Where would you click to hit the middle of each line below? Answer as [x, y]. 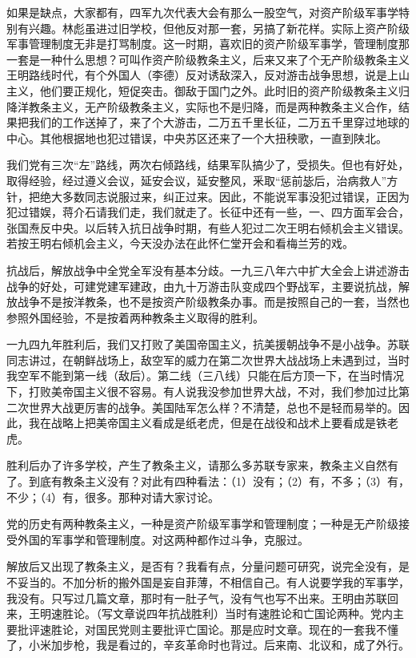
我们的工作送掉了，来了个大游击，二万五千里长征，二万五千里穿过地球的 [219, 122]
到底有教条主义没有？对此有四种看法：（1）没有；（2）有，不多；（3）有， [219, 481]
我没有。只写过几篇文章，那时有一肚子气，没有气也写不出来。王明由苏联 [197, 597]
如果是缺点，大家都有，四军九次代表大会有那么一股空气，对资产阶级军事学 [202, 12]
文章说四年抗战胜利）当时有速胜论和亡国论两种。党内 [252, 614]
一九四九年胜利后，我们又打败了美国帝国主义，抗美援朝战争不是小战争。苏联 [208, 344]
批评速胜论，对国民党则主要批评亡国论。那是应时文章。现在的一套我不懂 [208, 629]
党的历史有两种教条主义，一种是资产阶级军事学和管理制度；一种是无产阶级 [202, 524]
